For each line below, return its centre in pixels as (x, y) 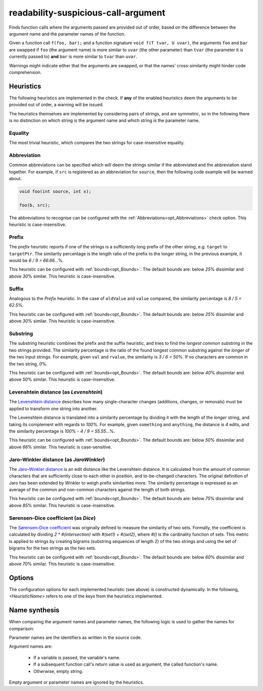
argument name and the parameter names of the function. (67, 34)
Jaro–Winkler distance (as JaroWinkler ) (57, 459)
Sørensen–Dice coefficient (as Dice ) (52, 518)
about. (15, 179)
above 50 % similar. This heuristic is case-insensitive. (62, 379)
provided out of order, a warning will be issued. (56, 105)
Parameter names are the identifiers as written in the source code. (75, 637)
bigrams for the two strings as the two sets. (53, 548)
